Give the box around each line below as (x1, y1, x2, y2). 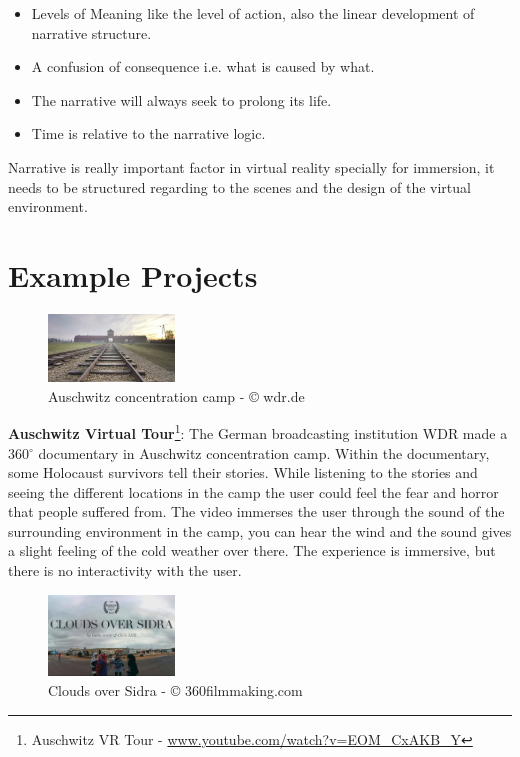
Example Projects (8, 254, 258, 295)
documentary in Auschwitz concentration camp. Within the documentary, (38, 442, 490, 463)
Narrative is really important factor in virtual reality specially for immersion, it (8, 156, 495, 177)
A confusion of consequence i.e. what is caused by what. (31, 56, 375, 77)
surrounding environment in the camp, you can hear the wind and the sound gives (8, 520, 512, 541)
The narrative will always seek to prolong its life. (31, 89, 332, 110)
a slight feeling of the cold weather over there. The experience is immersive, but (8, 540, 496, 561)
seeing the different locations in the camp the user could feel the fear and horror (8, 481, 499, 502)
